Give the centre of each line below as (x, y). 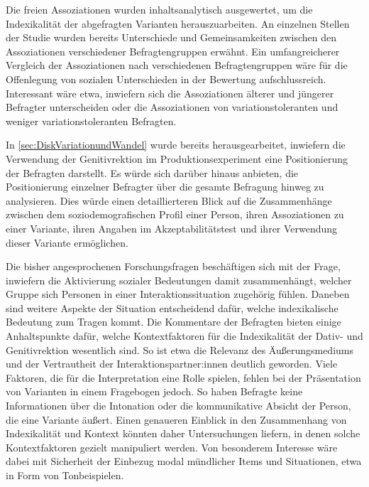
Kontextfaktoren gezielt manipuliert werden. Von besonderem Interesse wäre (172, 447)
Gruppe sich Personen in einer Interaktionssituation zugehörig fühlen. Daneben (178, 294)
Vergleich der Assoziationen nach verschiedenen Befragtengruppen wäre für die (177, 65)
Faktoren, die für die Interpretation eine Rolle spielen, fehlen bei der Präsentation (183, 377)
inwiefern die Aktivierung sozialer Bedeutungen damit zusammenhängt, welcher (179, 280)
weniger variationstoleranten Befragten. (91, 121)
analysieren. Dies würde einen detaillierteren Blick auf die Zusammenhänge (169, 200)
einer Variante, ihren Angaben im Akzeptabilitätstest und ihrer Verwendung (172, 228)
